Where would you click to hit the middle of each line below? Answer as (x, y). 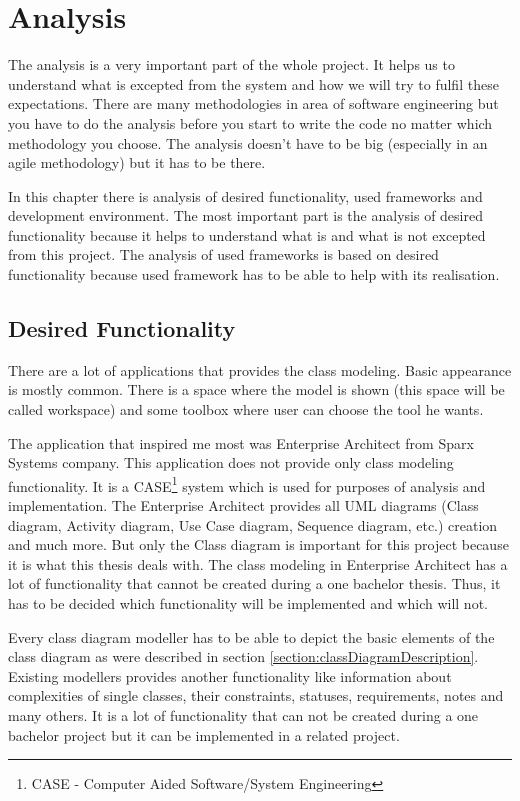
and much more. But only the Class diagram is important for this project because (258, 544)
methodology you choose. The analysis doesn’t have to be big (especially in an (248, 142)
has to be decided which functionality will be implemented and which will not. (248, 603)
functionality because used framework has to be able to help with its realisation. (254, 274)
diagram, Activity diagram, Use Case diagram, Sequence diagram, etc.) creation (253, 524)
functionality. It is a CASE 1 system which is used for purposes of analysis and (247, 484)
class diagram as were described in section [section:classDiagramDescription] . (243, 656)
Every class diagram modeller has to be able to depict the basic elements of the (251, 636)
